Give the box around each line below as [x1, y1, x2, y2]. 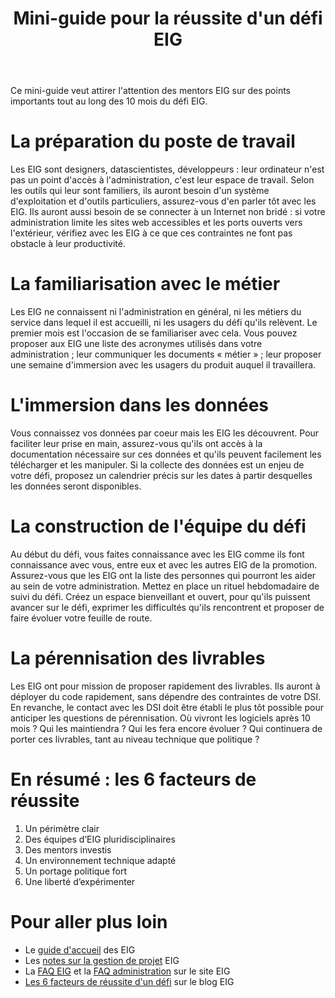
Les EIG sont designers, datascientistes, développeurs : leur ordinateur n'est [10, 163, 325, 176]
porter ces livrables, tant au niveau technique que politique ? [10, 733, 260, 745]
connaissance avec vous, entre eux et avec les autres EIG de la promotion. [10, 558, 318, 571]
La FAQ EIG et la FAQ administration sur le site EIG [24, 965, 231, 977]
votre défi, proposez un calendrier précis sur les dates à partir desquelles [10, 470, 313, 481]
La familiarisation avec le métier [10, 273, 281, 296]
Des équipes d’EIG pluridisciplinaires [24, 833, 176, 845]
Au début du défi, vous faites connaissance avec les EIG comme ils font [10, 548, 305, 560]
